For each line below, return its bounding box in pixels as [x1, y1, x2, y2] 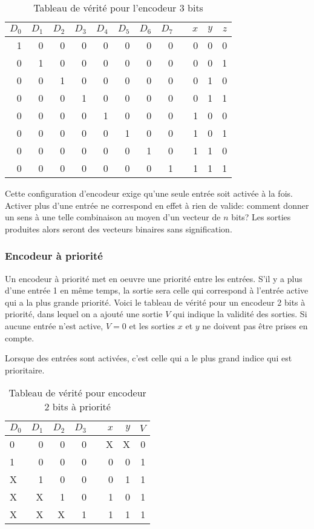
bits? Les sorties [231, 211, 291, 223]
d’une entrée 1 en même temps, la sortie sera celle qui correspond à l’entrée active [5, 284, 309, 297]
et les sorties [129, 319, 175, 332]
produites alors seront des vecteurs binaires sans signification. [5, 222, 232, 235]
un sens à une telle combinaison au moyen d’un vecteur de [5, 211, 221, 223]
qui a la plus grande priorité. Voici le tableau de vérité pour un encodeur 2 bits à [5, 295, 306, 308]
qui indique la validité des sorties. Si [172, 307, 307, 320]
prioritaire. [5, 363, 45, 376]
